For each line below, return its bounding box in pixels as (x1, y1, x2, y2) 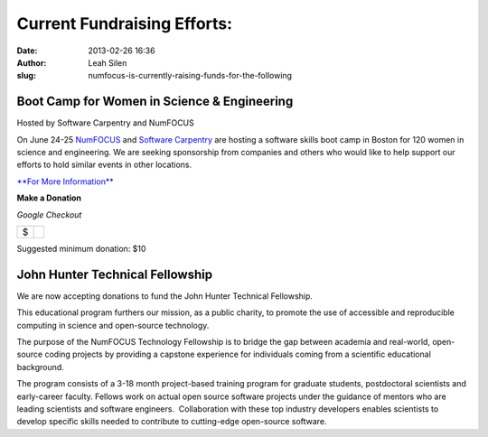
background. (16, 361, 65, 372)
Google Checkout (16, 209, 82, 220)
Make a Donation (16, 192, 81, 203)
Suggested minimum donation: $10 (16, 243, 146, 254)
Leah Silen (88, 57, 127, 68)
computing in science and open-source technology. (16, 320, 210, 330)
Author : (16, 57, 47, 68)
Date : (16, 45, 38, 56)
